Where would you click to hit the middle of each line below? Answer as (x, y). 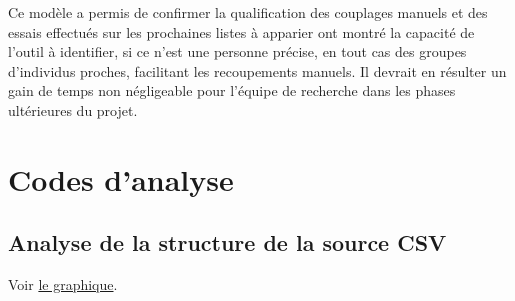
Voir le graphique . (63, 284)
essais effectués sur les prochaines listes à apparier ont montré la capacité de (241, 31)
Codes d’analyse (121, 178)
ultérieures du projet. (73, 109)
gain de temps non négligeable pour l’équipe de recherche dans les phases (232, 90)
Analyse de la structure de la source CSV (227, 242)
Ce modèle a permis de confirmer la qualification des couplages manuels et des (248, 12)
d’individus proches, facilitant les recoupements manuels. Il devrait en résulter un (257, 70)
